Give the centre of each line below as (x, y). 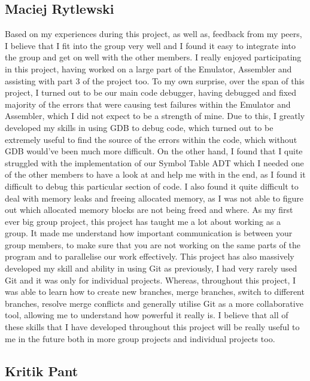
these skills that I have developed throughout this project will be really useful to (152, 327)
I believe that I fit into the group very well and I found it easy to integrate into (150, 45)
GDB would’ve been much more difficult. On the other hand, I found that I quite (154, 151)
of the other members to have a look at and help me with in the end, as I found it (155, 174)
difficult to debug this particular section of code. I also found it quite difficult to (152, 186)
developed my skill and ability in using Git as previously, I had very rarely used (151, 268)
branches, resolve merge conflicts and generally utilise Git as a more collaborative (154, 303)
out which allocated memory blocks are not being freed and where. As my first (149, 210)
